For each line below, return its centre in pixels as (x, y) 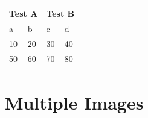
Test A (24, 13)
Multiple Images (74, 103)
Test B (60, 13)
